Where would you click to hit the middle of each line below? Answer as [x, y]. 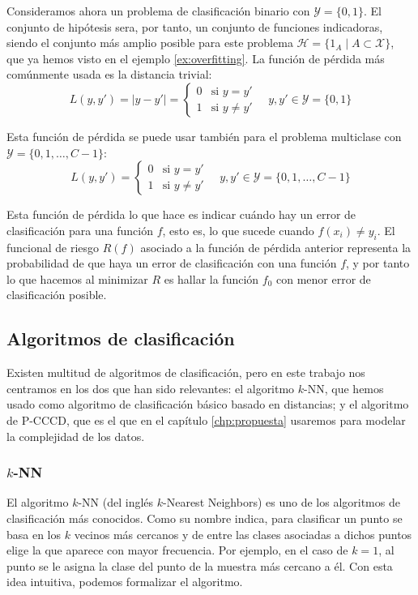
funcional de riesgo [53, 247]
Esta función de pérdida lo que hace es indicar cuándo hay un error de [181, 214]
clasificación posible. [57, 295]
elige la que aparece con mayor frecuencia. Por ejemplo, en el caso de [177, 550]
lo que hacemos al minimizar [77, 278]
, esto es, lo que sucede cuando [238, 230]
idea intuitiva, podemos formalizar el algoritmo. [125, 582]
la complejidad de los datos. [76, 436]
